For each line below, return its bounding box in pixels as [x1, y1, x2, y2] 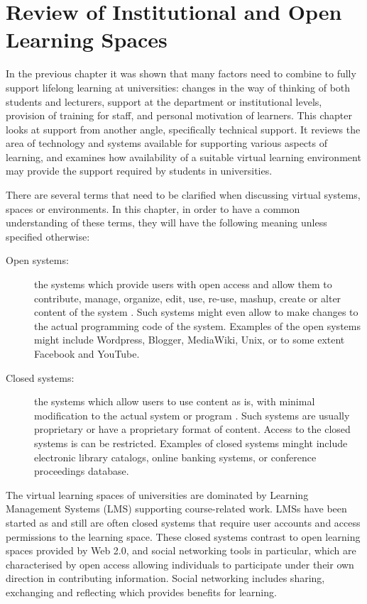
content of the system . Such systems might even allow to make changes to [34, 304, 358, 319]
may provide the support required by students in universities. [6, 163, 273, 178]
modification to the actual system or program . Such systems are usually [34, 407, 350, 422]
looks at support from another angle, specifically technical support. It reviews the [6, 121, 361, 136]
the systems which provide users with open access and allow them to [34, 277, 332, 292]
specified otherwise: [6, 229, 90, 243]
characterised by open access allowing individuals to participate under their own [6, 556, 354, 571]
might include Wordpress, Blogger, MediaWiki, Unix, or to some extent [34, 332, 345, 347]
